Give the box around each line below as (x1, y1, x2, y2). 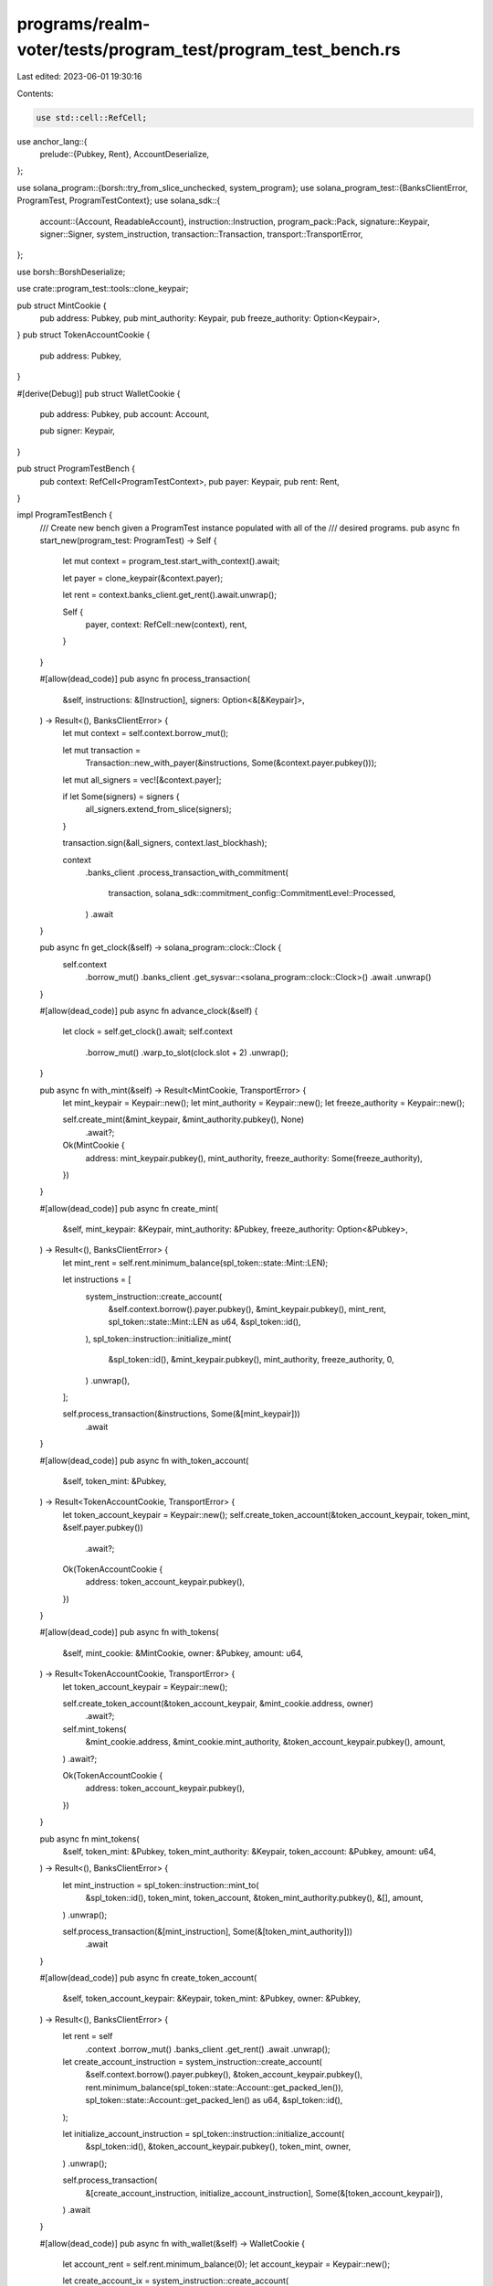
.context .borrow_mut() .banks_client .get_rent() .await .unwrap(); (85, 2044, 330, 2055)
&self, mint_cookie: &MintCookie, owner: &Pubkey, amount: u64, (62, 1647, 304, 1659)
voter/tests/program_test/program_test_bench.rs (16, 39, 401, 59)
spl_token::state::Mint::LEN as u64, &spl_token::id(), (108, 1317, 301, 1328)
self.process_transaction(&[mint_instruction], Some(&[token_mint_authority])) (62, 1926, 353, 1937)
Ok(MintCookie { (62, 1139, 125, 1151)
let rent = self (62, 2031, 113, 2042)
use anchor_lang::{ (16, 135, 88, 146)
